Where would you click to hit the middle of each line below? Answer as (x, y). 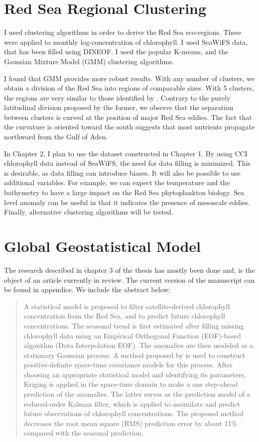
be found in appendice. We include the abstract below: (87, 289)
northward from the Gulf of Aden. (56, 137)
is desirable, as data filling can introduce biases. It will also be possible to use (122, 172)
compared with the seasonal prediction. (83, 433)
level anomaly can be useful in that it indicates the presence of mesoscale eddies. (127, 202)
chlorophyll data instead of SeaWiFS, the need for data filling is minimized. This (127, 163)
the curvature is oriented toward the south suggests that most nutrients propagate (129, 127)
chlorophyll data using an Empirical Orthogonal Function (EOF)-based (132, 335)
